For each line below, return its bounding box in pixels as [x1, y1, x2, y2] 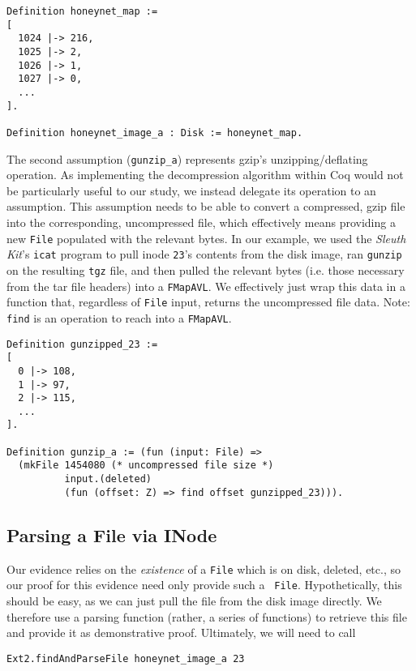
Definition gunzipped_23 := [6, 338, 158, 350]
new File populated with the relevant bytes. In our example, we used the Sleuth [6, 229, 406, 246]
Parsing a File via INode [6, 522, 217, 547]
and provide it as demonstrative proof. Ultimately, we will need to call [6, 624, 356, 641]
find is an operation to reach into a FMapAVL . [6, 309, 232, 326]
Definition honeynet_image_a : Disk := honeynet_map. [6, 126, 303, 139]
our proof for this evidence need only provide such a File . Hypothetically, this [6, 576, 402, 593]
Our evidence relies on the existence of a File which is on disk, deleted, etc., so [6, 560, 401, 577]
